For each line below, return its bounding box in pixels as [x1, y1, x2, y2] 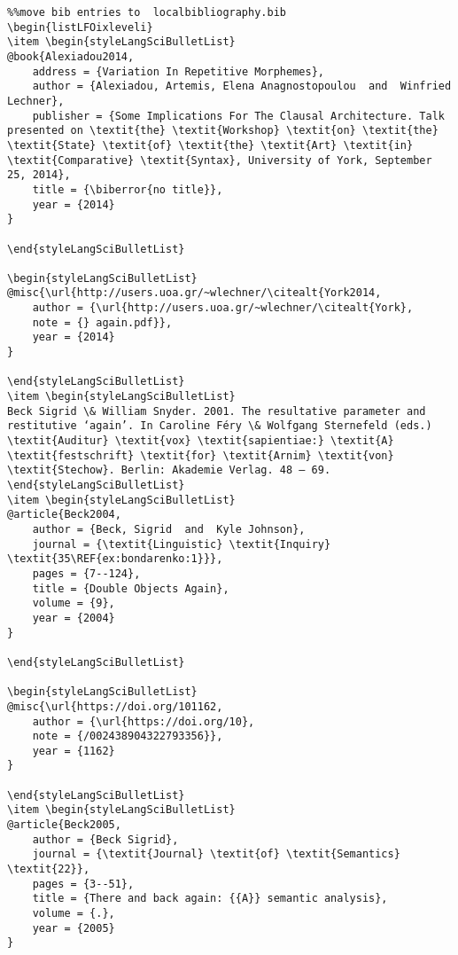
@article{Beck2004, [7, 508, 121, 521]
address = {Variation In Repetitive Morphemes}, [32, 65, 324, 78]
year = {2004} [32, 611, 115, 624]
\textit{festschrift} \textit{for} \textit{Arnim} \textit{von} [7, 449, 394, 462]
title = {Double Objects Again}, [32, 582, 229, 595]
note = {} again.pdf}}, [32, 316, 173, 329]
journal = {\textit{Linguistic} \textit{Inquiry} [32, 537, 331, 551]
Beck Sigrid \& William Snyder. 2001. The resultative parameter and [7, 404, 426, 418]
